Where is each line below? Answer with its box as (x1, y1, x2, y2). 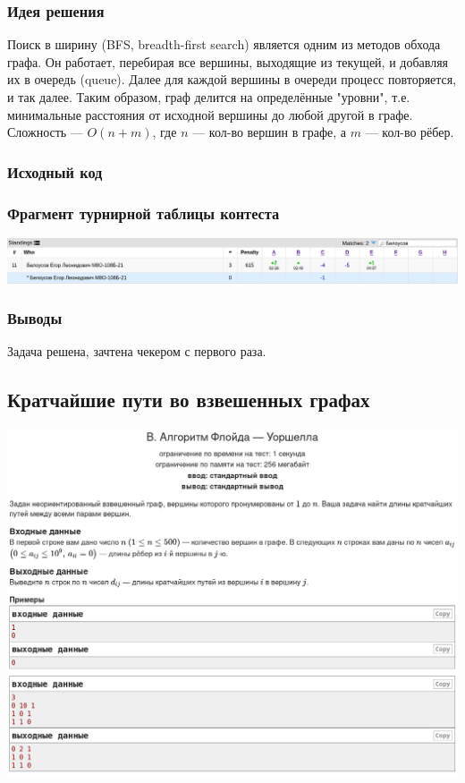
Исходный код (7, 160, 103, 183)
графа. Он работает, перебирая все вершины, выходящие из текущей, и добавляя (7, 52, 449, 71)
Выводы (7, 307, 63, 329)
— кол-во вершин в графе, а (192, 123, 347, 141)
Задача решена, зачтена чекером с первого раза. (7, 342, 266, 361)
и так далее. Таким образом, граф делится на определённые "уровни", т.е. (7, 88, 410, 106)
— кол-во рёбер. (365, 123, 454, 141)
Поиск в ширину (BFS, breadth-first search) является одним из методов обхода (7, 35, 441, 54)
